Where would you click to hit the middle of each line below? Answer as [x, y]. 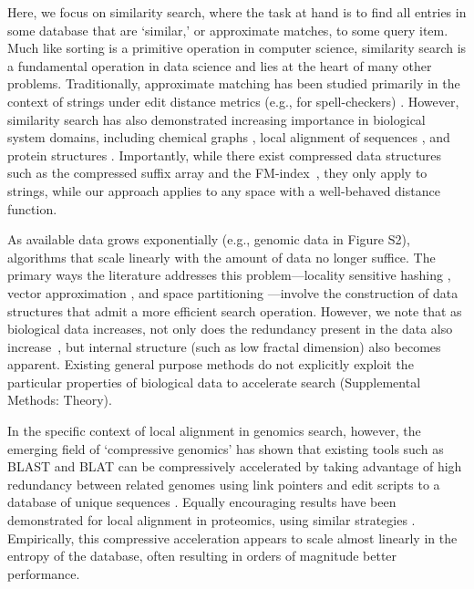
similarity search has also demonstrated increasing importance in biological [216, 119]
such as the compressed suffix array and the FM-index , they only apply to [217, 173]
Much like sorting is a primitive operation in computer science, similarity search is [237, 48]
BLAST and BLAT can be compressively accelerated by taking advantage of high [235, 466]
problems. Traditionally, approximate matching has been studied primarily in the [234, 83]
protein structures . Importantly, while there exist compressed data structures [225, 155]
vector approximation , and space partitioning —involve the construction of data [233, 292]
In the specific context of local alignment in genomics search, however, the [214, 431]
